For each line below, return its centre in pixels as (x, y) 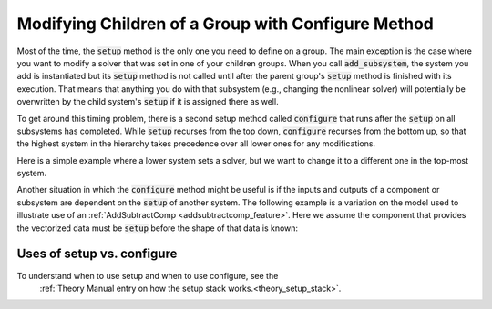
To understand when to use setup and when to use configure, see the (148, 275)
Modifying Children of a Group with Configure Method (225, 24)
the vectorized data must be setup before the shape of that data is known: (158, 228)
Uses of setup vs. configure (97, 254)
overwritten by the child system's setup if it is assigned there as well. (148, 102)
